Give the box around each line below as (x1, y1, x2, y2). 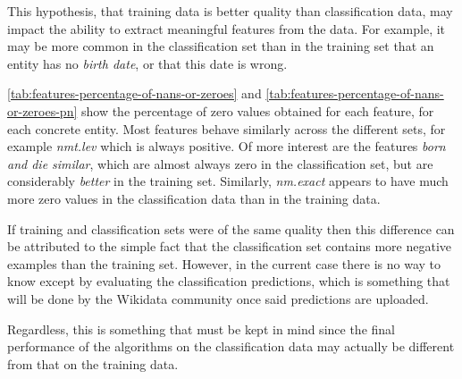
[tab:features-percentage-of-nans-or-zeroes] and (7, 84, 262, 103)
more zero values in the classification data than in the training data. (7, 189, 381, 207)
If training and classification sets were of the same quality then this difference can (7, 219, 455, 238)
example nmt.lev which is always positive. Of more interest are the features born (7, 137, 446, 156)
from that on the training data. (7, 354, 179, 373)
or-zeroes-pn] (7, 101, 78, 120)
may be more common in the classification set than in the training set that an (7, 37, 434, 55)
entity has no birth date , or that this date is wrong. (7, 54, 288, 72)
